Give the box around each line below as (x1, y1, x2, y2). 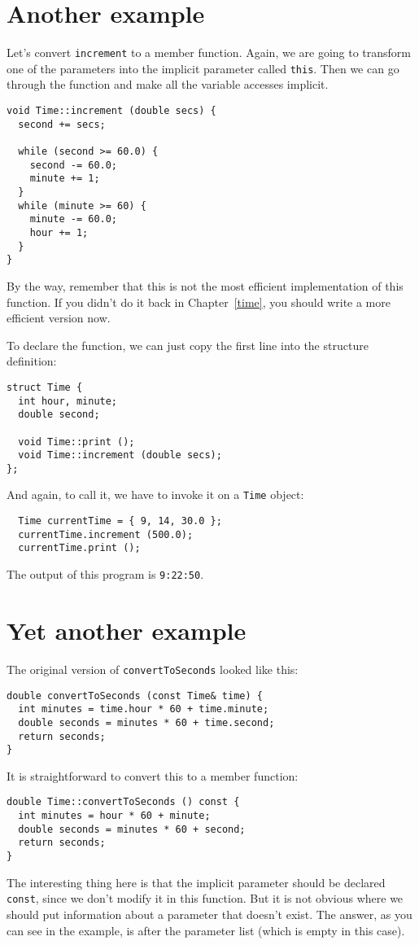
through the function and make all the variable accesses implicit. (7, 76, 329, 93)
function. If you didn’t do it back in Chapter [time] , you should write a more (7, 293, 391, 310)
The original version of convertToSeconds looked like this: (7, 660, 299, 677)
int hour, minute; (18, 395, 118, 407)
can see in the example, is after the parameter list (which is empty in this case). (7, 921, 405, 938)
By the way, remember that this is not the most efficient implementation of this (7, 277, 404, 294)
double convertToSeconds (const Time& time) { (7, 689, 263, 702)
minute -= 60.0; (29, 213, 118, 225)
